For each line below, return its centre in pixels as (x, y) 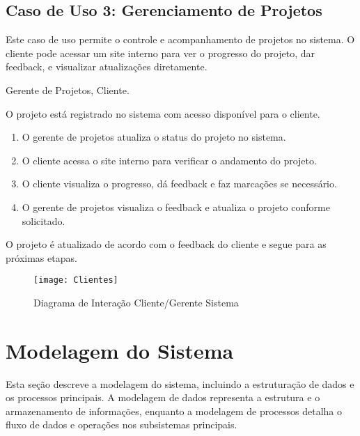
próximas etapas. (41, 257)
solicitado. (44, 220)
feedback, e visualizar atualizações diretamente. (107, 67)
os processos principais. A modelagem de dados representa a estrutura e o (163, 397)
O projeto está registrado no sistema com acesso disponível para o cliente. (163, 113)
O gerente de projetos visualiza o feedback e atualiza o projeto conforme (176, 207)
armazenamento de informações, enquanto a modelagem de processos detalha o (174, 411)
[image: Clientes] (76, 280)
